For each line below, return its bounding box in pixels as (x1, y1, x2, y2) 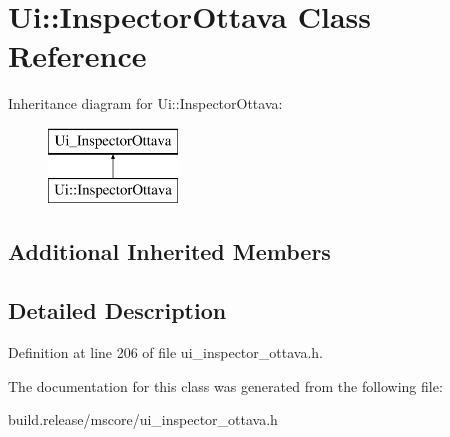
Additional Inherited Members (8, 236, 331, 267)
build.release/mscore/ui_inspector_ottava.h (8, 409, 278, 430)
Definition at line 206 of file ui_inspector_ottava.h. (8, 342, 323, 363)
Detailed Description (8, 295, 227, 326)
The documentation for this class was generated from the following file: (8, 375, 443, 396)
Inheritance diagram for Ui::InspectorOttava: (8, 93, 283, 114)
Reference (8, 35, 147, 76)
